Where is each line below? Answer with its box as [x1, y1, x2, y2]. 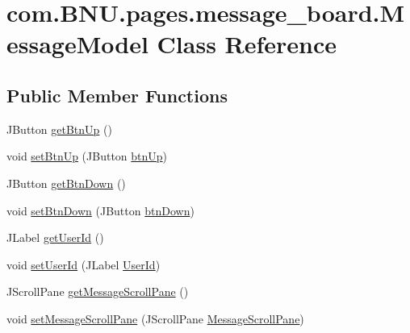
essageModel [6, 27, 149, 60]
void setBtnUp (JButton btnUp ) [6, 148, 168, 164]
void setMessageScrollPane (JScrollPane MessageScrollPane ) [6, 310, 304, 327]
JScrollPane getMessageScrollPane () [6, 283, 189, 300]
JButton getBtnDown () [6, 174, 126, 191]
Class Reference [157, 27, 337, 60]
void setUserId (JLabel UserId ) [6, 256, 161, 273]
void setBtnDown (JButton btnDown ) [6, 202, 195, 219]
